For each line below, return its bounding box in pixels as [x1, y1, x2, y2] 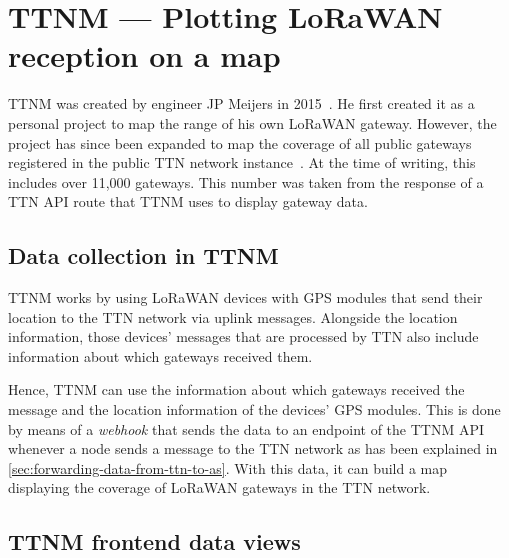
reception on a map [8, 35, 281, 76]
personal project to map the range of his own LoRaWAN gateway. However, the [8, 112, 497, 133]
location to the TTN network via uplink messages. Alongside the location [8, 306, 458, 327]
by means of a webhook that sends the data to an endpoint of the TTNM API [8, 418, 485, 439]
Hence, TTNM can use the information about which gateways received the [8, 379, 465, 400]
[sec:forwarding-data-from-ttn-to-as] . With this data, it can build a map [8, 457, 448, 478]
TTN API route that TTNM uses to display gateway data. [8, 191, 368, 212]
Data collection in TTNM [8, 240, 279, 271]
